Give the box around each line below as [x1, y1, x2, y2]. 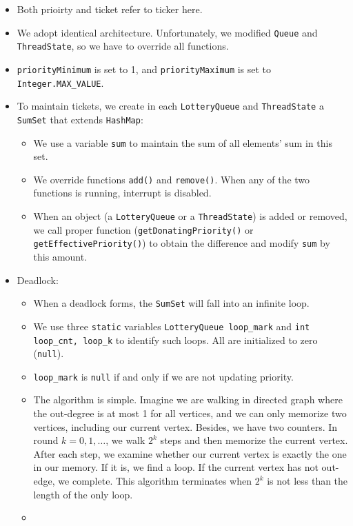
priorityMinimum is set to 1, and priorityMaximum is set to [17, 61, 272, 76]
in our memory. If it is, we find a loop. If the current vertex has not [33, 460, 319, 474]
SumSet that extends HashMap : [17, 112, 143, 126]
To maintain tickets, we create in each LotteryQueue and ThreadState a [17, 99, 324, 113]
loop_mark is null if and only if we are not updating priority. [33, 369, 294, 383]
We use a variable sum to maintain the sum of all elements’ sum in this [33, 135, 332, 150]
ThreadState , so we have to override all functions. [17, 39, 229, 53]
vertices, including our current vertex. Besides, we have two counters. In [33, 419, 338, 434]
